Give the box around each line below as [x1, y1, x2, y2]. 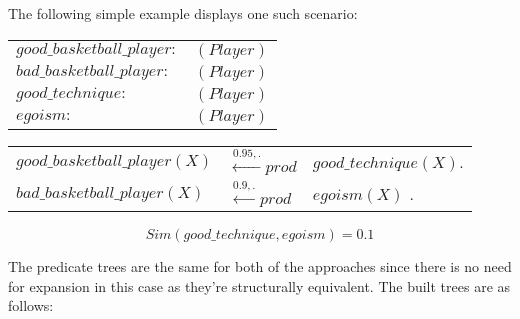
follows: [8, 295, 54, 316]
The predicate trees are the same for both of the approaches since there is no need [8, 255, 512, 276]
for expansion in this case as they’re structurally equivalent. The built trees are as [8, 275, 511, 296]
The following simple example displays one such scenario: [8, 3, 358, 23]
